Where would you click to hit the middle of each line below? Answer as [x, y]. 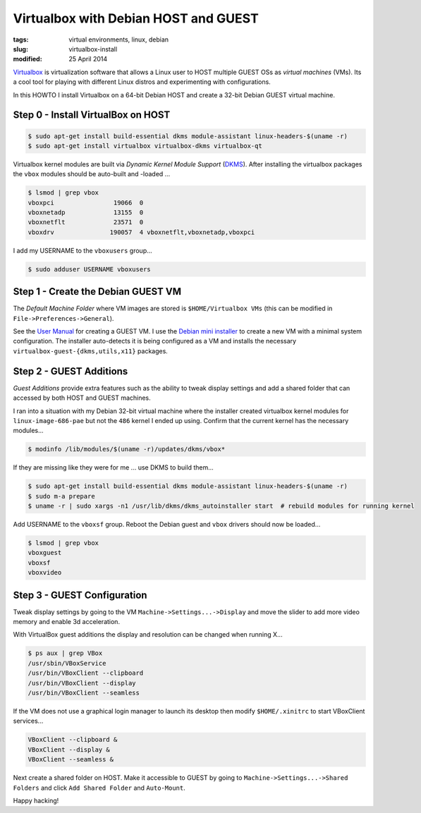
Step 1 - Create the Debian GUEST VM [97, 292]
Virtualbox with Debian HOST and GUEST [136, 18]
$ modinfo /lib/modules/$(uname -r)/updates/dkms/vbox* [127, 449]
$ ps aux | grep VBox [65, 653]
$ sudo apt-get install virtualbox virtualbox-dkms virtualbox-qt [145, 146]
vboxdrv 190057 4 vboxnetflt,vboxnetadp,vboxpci [141, 232]
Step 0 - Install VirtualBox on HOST [92, 115]
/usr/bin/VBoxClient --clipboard [86, 673]
